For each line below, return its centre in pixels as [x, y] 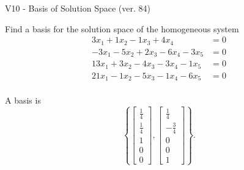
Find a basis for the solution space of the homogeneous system [122, 28]
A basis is [23, 100]
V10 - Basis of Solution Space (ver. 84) [78, 8]
